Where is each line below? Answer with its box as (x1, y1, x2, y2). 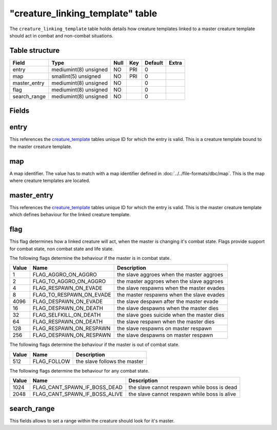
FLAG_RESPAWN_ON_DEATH (32, 318, 103, 325)
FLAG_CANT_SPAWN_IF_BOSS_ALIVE (32, 391, 123, 398)
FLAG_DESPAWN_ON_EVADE (32, 298, 103, 305)
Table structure (9, 46, 60, 55)
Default (144, 59, 164, 66)
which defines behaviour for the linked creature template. (9, 212, 131, 218)
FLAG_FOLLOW (32, 358, 70, 365)
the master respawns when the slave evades (117, 291, 225, 298)
